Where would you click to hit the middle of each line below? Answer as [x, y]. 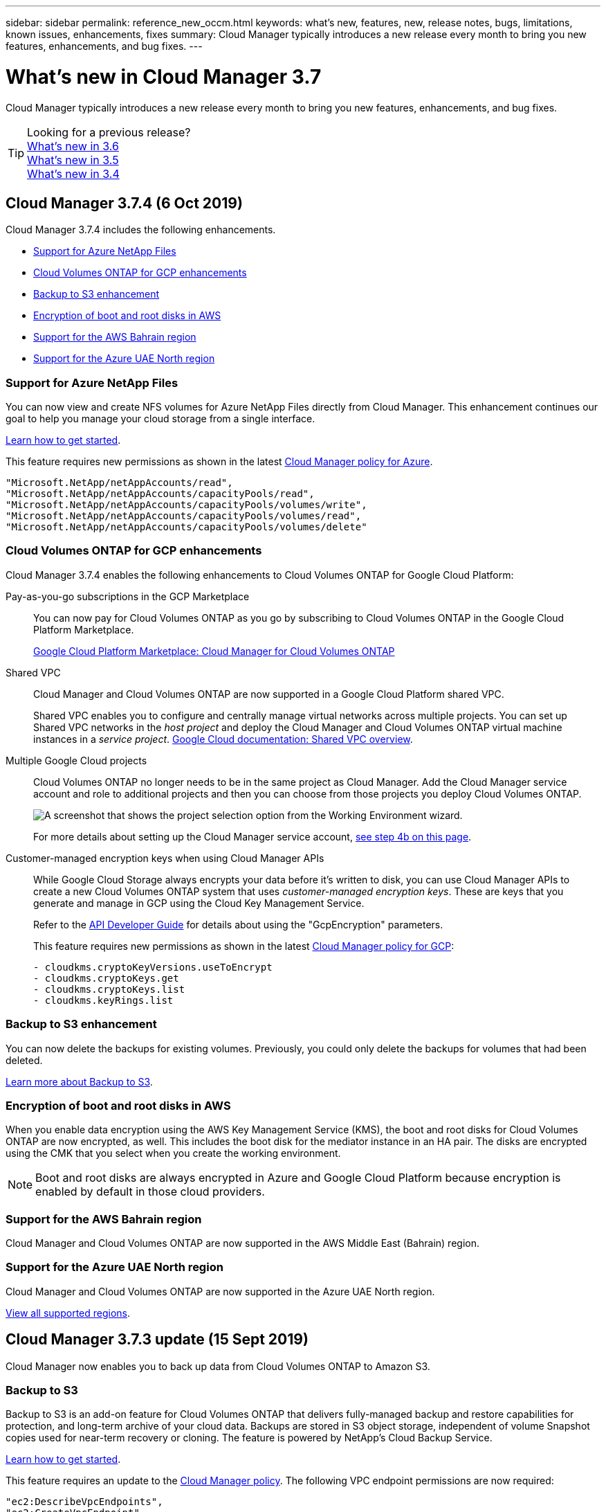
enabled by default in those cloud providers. [150, 1192]
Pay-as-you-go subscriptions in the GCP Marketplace [128, 596]
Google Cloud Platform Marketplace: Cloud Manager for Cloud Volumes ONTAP [214, 651]
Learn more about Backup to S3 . [79, 1081]
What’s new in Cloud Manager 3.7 [164, 76]
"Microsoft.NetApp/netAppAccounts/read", [119, 483]
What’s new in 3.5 [73, 160]
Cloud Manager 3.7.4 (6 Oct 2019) [124, 203]
